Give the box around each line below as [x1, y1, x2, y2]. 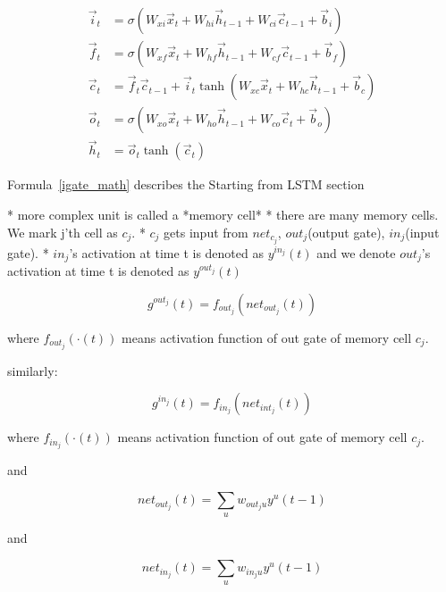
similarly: [7, 361, 58, 379]
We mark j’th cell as [7, 222, 118, 241]
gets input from [164, 222, 248, 241]
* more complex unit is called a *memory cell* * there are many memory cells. [7, 204, 439, 223]
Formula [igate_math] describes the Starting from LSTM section [7, 175, 365, 194]
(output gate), [307, 222, 385, 241]
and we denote [316, 243, 396, 262]
